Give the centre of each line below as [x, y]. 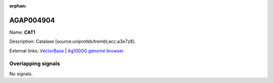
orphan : [18, 6]
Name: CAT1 [22, 32]
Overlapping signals [35, 64]
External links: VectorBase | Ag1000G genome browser [66, 51]
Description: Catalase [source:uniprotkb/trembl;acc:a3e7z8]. [73, 41]
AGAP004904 [32, 20]
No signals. [21, 73]
